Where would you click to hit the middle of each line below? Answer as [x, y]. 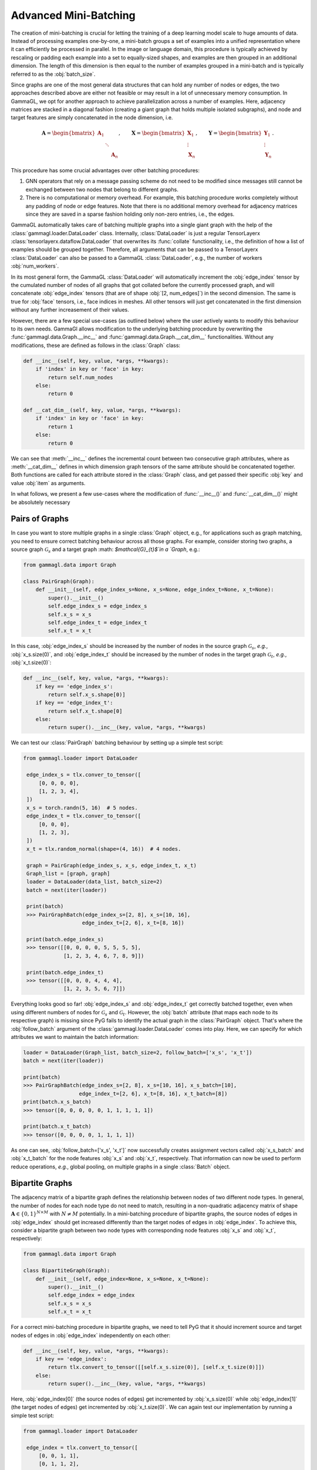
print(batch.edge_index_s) [65, 940]
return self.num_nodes [81, 377]
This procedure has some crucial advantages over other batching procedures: [105, 170]
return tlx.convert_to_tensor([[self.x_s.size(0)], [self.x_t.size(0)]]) [156, 1367]
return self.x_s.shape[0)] [87, 694]
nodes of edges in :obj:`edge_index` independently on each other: [91, 1335]
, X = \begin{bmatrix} [152, 133]
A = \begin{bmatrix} [68, 133]
